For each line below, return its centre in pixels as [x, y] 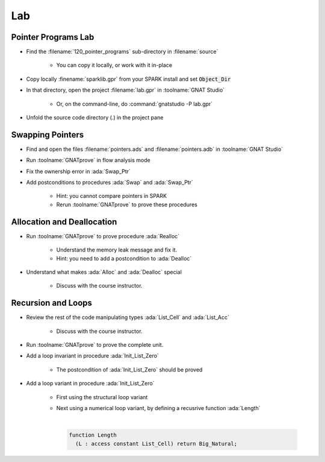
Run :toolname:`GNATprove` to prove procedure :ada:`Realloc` [103, 236]
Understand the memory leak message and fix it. [117, 250]
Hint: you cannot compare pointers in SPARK [112, 196]
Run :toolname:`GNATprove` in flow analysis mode [88, 160]
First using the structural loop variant [102, 397]
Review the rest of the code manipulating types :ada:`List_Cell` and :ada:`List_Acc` [128, 317]
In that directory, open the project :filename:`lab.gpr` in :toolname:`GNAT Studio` [125, 90]
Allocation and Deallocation [64, 222]
